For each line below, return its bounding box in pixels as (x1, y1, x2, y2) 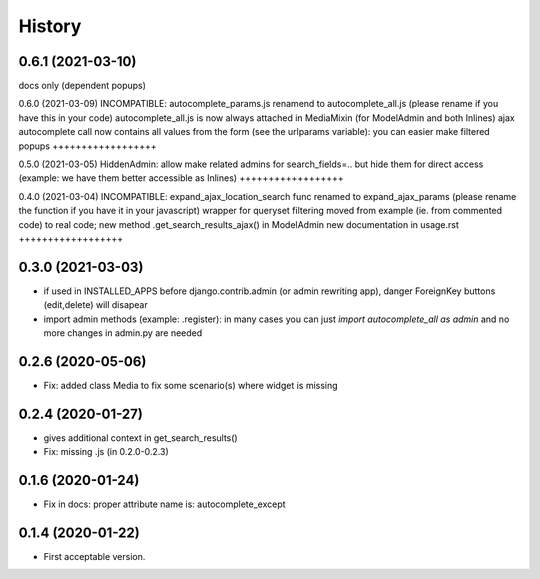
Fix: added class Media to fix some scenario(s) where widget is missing (43, 379, 339, 391)
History (18, 15, 82, 37)
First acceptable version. (43, 551, 146, 563)
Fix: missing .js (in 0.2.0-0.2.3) (43, 446, 169, 458)
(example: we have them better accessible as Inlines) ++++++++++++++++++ (18, 172, 344, 184)
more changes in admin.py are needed (43, 327, 203, 339)
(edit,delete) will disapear (43, 299, 149, 311)
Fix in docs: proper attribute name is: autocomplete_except (43, 498, 286, 510)
